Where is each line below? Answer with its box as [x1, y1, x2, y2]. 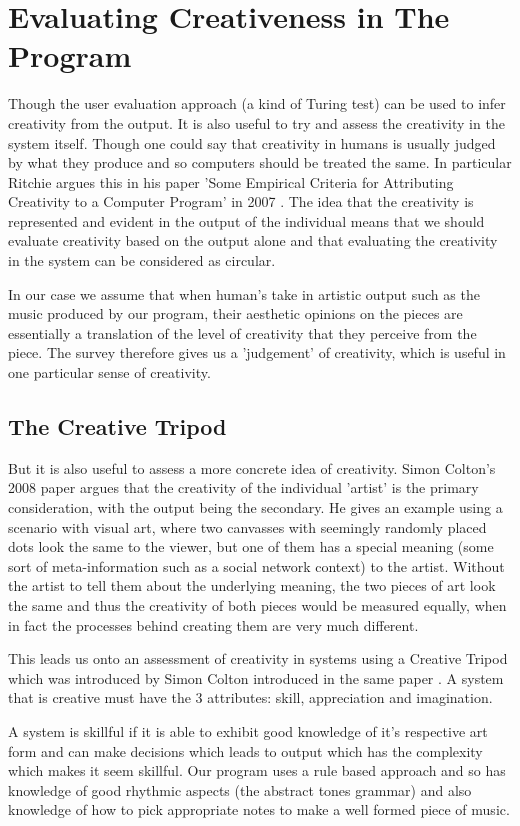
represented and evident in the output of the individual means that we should [8, 210, 485, 231]
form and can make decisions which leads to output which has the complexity [8, 740, 483, 761]
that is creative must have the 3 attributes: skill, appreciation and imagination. [8, 687, 493, 708]
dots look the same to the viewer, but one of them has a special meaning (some [8, 536, 494, 557]
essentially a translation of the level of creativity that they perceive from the [8, 322, 477, 343]
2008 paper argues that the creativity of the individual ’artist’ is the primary [8, 477, 479, 498]
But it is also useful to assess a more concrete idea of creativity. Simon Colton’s [8, 457, 496, 478]
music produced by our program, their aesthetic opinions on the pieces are [8, 303, 463, 324]
